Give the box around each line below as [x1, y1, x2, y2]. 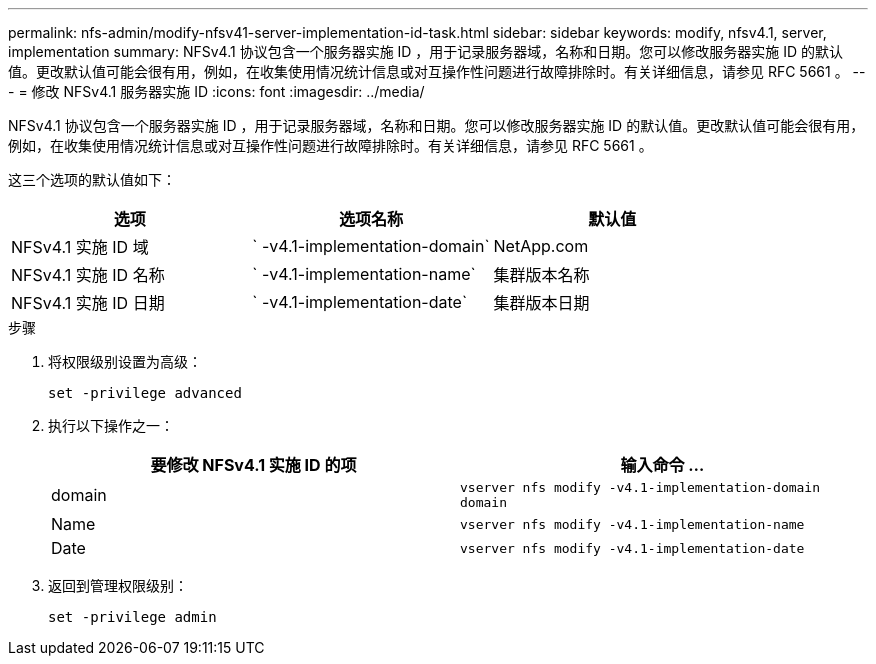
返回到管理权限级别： [48, 577, 188, 594]
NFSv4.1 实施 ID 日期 [11, 293, 165, 313]
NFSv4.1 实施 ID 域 [11, 237, 149, 257]
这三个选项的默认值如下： [8, 171, 176, 188]
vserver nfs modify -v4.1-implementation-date [460, 540, 805, 556]
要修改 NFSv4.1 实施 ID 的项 [150, 455, 357, 475]
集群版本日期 [493, 293, 590, 313]
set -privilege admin [48, 609, 217, 625]
